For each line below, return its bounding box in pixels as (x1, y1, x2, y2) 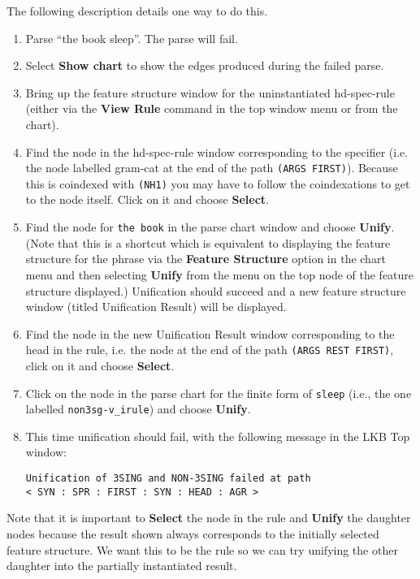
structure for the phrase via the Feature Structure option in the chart (25, 250, 386, 267)
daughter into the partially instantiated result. (6, 557, 237, 574)
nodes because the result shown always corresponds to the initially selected (6, 525, 379, 542)
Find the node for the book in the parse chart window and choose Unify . (25, 218, 395, 235)
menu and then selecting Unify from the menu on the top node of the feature (25, 266, 414, 283)
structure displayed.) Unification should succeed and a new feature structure (25, 282, 406, 299)
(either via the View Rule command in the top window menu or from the (25, 100, 398, 117)
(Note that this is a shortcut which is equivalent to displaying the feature (25, 234, 391, 251)
